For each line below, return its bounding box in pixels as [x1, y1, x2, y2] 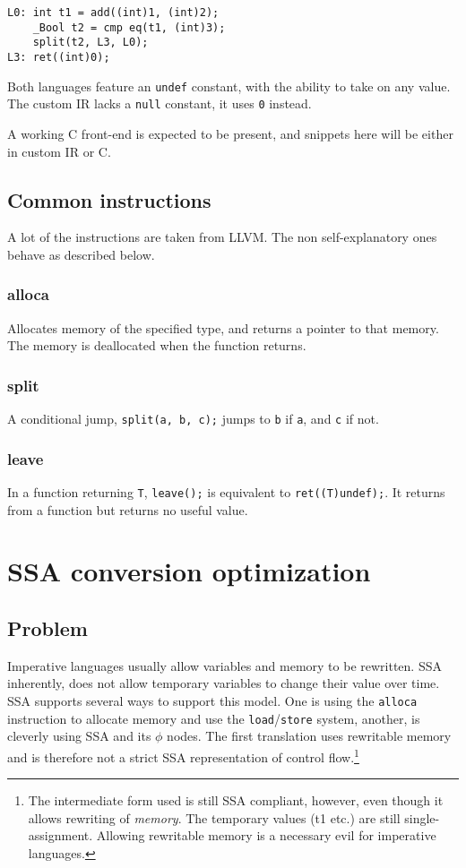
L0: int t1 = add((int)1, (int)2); [7, 6, 220, 19]
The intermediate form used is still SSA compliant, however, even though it [28, 791, 444, 810]
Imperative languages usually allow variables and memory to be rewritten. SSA [7, 656, 442, 675]
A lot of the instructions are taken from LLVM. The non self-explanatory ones [7, 228, 437, 246]
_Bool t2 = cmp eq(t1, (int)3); [32, 21, 226, 34]
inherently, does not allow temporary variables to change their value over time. [7, 674, 440, 692]
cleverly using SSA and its [7, 726, 151, 745]
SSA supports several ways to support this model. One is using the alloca [7, 692, 418, 710]
